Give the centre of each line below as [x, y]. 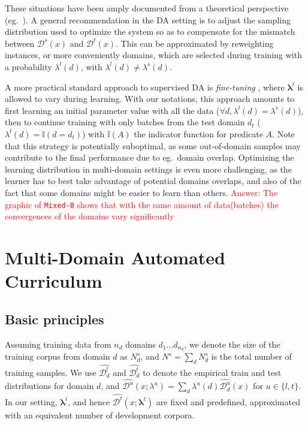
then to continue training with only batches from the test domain [125, 122]
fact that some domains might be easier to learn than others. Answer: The [141, 192]
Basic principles [55, 319]
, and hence [89, 401]
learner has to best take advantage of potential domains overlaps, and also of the [153, 181]
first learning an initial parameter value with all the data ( [112, 110]
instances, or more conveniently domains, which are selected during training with [153, 55]
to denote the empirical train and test [212, 372]
